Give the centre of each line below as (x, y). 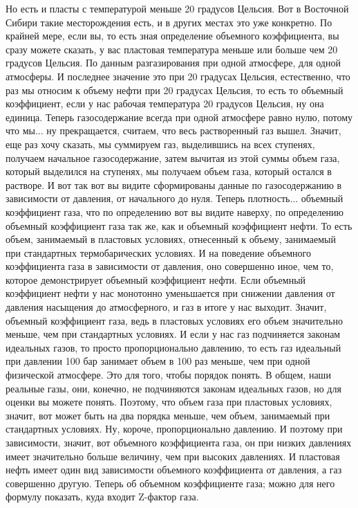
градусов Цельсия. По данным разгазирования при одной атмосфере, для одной (173, 63)
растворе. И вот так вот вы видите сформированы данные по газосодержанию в (174, 184)
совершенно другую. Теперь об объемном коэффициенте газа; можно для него (170, 483)
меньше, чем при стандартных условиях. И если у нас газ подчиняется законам (173, 334)
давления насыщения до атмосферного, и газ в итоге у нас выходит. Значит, (166, 307)
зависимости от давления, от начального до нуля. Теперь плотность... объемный (175, 198)
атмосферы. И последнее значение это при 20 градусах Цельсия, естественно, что (178, 76)
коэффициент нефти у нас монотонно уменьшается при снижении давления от (170, 293)
